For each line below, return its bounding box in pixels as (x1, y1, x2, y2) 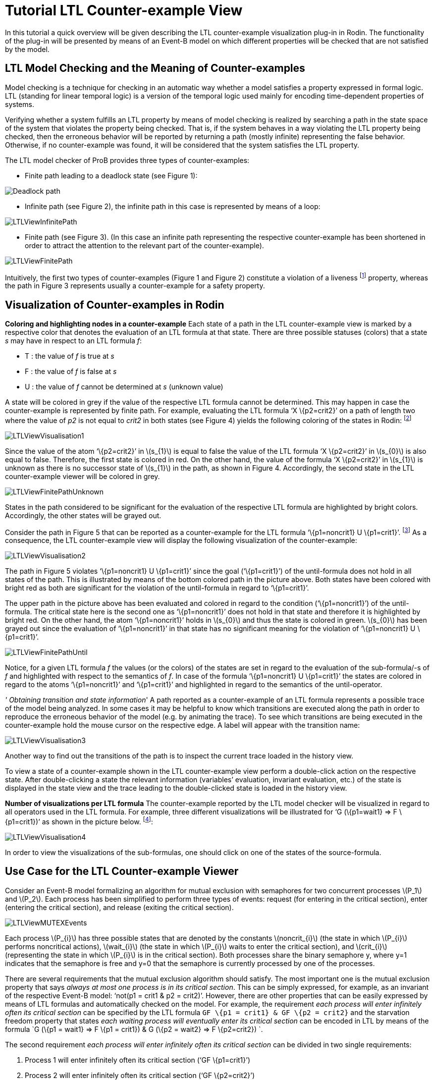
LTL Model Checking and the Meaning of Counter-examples (5, 62, 305, 75)
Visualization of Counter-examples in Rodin (5, 298, 224, 311)
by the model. (5, 45, 50, 54)
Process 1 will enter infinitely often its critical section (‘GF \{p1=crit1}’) (25, 1055, 251, 1064)
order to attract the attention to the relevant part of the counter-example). (25, 241, 264, 250)
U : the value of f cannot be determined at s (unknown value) (25, 382, 223, 391)
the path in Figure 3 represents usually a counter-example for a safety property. (5, 281, 265, 290)
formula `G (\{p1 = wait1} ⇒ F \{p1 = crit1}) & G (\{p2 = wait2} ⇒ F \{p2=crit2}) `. (5, 1025, 263, 1033)
